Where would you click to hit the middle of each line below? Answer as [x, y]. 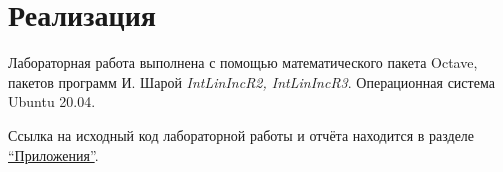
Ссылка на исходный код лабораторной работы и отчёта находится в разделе [241, 134]
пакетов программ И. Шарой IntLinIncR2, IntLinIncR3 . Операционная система [251, 81]
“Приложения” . [53, 154]
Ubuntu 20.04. [52, 101]
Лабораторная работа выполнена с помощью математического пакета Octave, [243, 62]
